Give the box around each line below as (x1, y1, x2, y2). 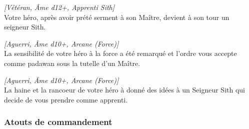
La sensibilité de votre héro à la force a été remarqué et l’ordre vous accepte (4, 48, 237, 58)
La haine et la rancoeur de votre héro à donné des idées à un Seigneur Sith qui (4, 84, 245, 95)
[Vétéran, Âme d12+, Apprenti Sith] (4, 2, 115, 12)
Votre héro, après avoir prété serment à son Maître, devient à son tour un (4, 11, 229, 22)
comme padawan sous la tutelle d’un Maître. (4, 57, 140, 68)
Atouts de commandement (4, 115, 112, 128)
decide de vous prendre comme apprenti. (4, 94, 128, 104)
